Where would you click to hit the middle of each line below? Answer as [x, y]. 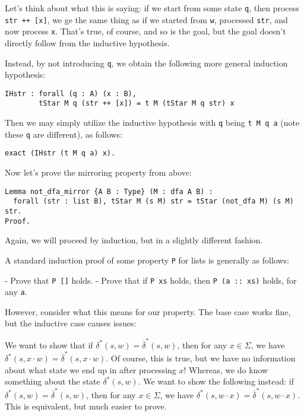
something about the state [53, 381]
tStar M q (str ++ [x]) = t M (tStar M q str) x [137, 104]
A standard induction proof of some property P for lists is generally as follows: [147, 260]
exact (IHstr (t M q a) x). [60, 153]
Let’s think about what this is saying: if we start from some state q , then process [152, 8]
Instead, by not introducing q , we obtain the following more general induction [146, 63]
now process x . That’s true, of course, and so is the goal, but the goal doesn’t [145, 31]
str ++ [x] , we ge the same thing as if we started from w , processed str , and [146, 19]
